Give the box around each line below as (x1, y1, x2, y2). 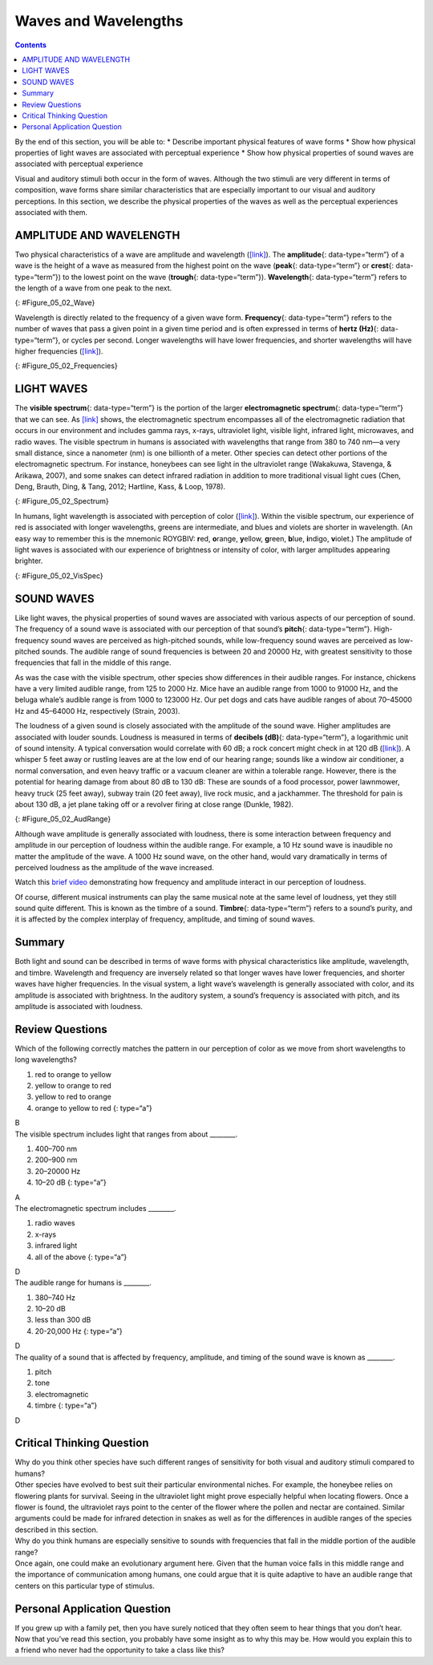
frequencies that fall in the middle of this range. (14, 658, 172, 667)
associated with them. (14, 208, 88, 217)
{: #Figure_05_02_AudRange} (14, 814, 111, 824)
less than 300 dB (34, 1315, 91, 1325)
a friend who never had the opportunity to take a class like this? (14, 1645, 225, 1655)
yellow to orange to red (34, 1081, 111, 1091)
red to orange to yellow (34, 1069, 111, 1079)
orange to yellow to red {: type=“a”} (34, 1103, 152, 1112)
